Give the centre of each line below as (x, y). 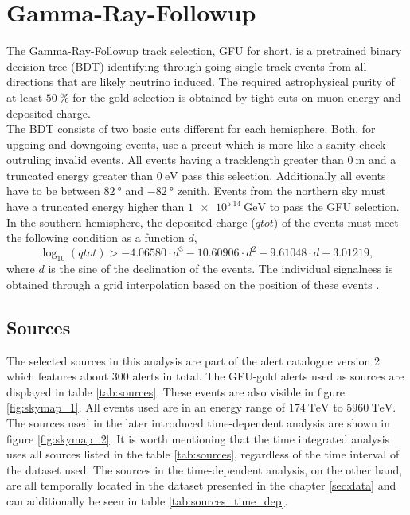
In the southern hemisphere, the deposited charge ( (131, 222)
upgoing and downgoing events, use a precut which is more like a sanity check (196, 144)
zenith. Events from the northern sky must (281, 191)
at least (25, 97)
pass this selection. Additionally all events (284, 175)
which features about (58, 376)
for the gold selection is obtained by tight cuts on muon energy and (237, 97)
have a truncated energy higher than (96, 207)
